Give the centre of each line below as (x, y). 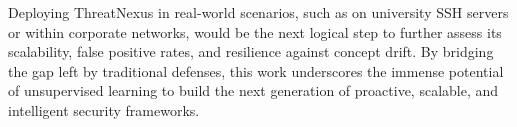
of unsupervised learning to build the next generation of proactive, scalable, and (253, 90)
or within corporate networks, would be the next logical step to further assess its (255, 31)
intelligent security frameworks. (104, 109)
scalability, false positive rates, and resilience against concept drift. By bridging (251, 51)
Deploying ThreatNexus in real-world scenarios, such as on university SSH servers (258, 12)
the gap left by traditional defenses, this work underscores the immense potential (256, 70)
